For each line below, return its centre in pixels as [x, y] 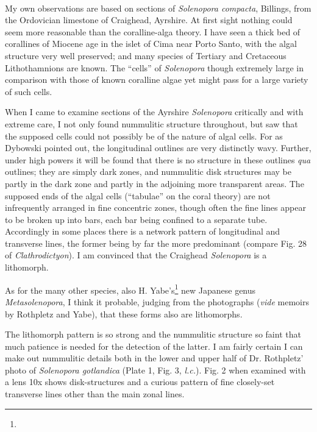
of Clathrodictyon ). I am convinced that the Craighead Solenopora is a [136, 255]
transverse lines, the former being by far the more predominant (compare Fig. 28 [156, 243]
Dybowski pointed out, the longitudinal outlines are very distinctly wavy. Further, [158, 148]
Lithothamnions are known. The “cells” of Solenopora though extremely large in [154, 67]
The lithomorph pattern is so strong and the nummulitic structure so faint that [153, 334]
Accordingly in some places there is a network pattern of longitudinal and [143, 231]
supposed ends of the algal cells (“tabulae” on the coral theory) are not [138, 195]
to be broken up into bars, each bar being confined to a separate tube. [136, 219]
